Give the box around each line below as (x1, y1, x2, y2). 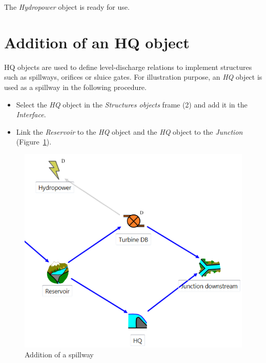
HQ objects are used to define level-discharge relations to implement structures (4, 61, 252, 72)
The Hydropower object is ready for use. (4, 2, 130, 12)
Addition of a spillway (25, 349, 94, 360)
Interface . (16, 109, 46, 120)
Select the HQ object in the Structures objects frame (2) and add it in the (16, 99, 248, 110)
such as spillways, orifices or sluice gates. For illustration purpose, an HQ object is (4, 71, 262, 82)
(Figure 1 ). (16, 136, 52, 147)
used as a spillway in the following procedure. (4, 81, 147, 92)
